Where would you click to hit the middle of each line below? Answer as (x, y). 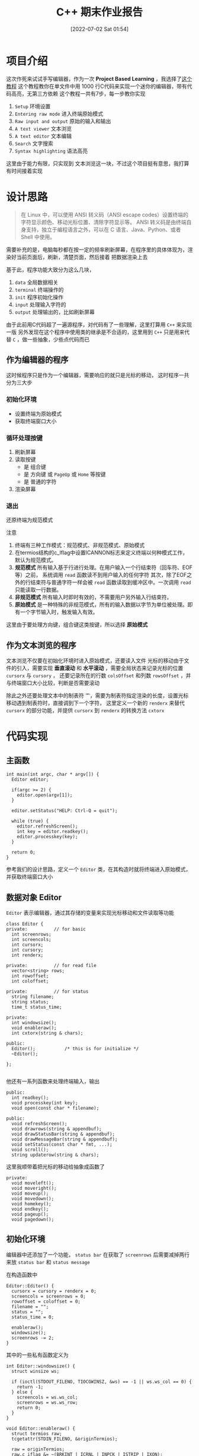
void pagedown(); (33, 1219)
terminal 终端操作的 (39, 289)
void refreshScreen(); (39, 1123)
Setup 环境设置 (33, 106)
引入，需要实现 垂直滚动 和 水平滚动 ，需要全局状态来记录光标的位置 (100, 668)
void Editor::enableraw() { (41, 1428)
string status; (30, 1002)
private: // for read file (51, 965)
